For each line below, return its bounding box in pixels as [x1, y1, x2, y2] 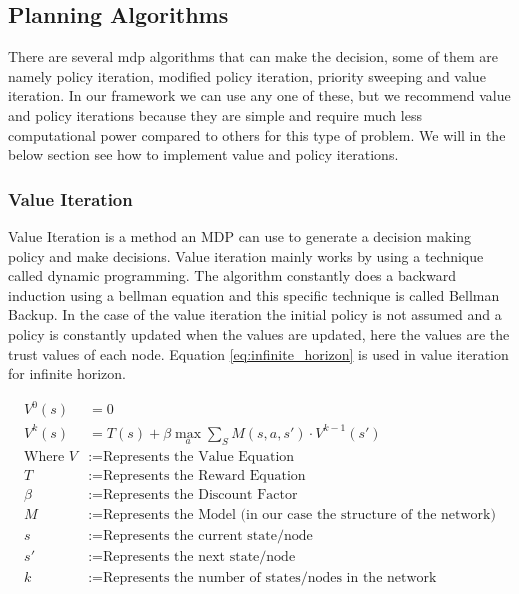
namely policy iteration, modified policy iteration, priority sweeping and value [8, 65, 486, 86]
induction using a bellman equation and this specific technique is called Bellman [8, 284, 500, 305]
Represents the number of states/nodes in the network [102, 571, 437, 586]
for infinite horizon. [8, 363, 126, 384]
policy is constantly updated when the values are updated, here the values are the [8, 323, 510, 344]
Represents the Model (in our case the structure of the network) [102, 508, 496, 523]
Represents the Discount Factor [102, 488, 298, 503]
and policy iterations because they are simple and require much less [8, 104, 422, 125]
